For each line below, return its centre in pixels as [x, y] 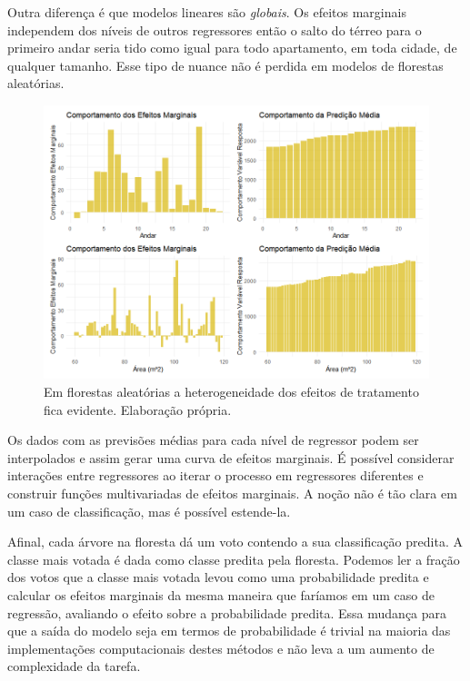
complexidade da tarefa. [74, 666]
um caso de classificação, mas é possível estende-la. [149, 511]
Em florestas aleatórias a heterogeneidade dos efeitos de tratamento [231, 392]
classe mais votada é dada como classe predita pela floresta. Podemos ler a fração [234, 559]
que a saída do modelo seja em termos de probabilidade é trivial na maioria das [229, 631]
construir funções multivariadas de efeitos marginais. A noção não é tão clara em [232, 493]
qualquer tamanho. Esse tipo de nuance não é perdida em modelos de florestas [225, 65]
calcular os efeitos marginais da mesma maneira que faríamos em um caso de [221, 595]
